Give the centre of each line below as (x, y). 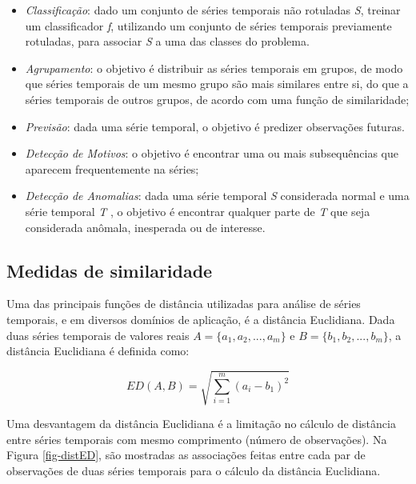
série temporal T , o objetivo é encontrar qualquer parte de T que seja (198, 211)
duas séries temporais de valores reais (98, 335)
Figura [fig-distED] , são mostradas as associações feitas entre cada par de (186, 455)
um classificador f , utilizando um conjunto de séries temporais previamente (208, 25)
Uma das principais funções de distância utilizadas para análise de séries (184, 304)
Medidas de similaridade (110, 270)
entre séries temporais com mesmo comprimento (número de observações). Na (197, 439)
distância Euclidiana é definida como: (98, 351)
